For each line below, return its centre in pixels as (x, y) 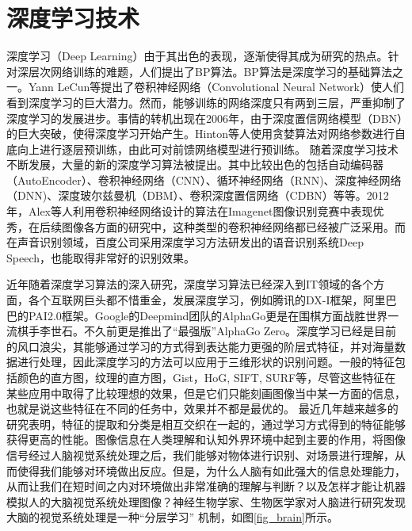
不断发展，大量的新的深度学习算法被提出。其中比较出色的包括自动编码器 (195, 164)
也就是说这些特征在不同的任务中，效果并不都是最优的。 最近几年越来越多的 (202, 409)
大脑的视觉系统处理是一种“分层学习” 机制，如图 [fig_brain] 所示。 (172, 517)
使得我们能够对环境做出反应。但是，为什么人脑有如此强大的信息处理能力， (211, 470)
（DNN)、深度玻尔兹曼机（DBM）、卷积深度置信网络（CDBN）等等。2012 (198, 195)
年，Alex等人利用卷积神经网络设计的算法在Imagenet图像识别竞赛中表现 (190, 211)
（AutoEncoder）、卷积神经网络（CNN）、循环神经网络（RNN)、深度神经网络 (204, 180)
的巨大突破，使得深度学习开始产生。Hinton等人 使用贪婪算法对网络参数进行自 (206, 134)
